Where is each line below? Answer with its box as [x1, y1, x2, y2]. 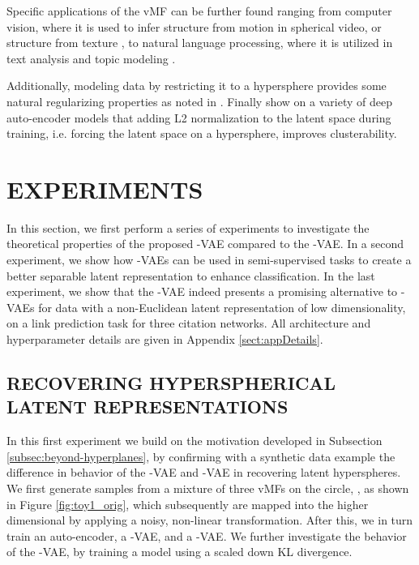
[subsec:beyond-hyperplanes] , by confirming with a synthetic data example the [6, 447, 395, 464]
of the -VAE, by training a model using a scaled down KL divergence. [6, 543, 353, 560]
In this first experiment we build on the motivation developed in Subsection [6, 432, 383, 449]
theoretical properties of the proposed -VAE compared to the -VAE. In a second [6, 235, 404, 252]
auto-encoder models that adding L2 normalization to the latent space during [6, 109, 391, 126]
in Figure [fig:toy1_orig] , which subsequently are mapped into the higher [6, 495, 369, 512]
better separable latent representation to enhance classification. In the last [6, 267, 375, 284]
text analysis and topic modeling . [6, 49, 176, 66]
